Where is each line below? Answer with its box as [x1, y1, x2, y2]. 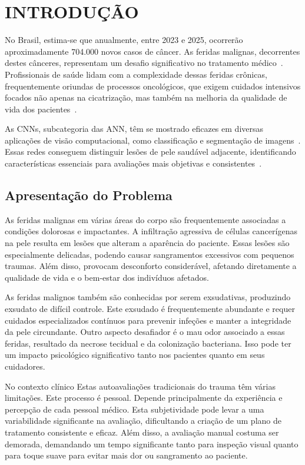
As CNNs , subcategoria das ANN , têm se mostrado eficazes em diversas [5, 122, 264, 135]
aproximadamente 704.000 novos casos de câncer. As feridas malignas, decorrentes [5, 45, 300, 57]
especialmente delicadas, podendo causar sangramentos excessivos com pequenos [5, 248, 294, 260]
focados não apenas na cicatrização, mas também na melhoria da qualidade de [5, 91, 287, 104]
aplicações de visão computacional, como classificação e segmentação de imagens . [5, 134, 301, 146]
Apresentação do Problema [5, 186, 173, 204]
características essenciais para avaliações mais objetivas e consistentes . [5, 157, 262, 170]
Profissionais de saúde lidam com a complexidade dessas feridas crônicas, [5, 68, 267, 80]
